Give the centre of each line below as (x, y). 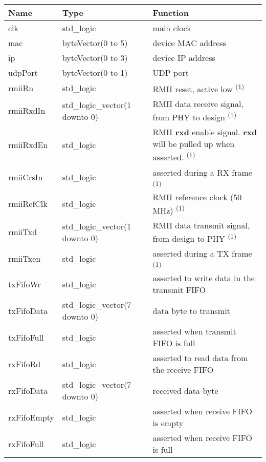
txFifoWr (25, 284)
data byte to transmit (191, 310)
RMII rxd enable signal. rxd (205, 132)
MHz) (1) (169, 209)
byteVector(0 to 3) (95, 57)
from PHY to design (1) (195, 116)
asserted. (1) (174, 156)
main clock (172, 28)
